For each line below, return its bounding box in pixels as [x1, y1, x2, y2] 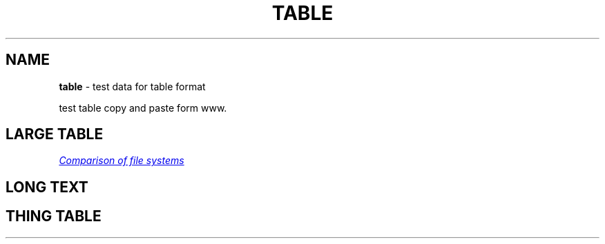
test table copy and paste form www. [59, 101, 227, 114]
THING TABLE [6, 207, 102, 225]
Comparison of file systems [59, 154, 184, 167]
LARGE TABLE [6, 125, 104, 143]
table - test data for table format [59, 80, 206, 92]
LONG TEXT [6, 178, 88, 196]
